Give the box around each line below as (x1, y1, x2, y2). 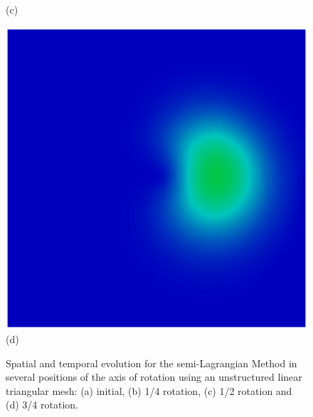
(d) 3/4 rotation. (6, 397, 78, 412)
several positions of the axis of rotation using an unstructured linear (6, 369, 302, 384)
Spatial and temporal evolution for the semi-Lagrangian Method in (6, 355, 297, 370)
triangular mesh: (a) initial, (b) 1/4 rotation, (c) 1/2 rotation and (6, 383, 292, 398)
